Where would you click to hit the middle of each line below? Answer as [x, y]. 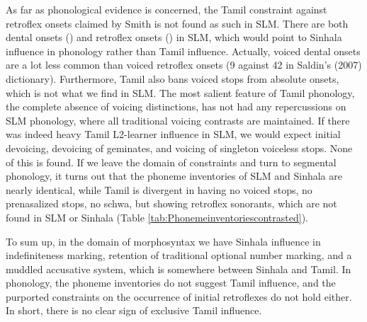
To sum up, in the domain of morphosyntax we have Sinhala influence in [163, 241]
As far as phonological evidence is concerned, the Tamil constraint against [166, 9]
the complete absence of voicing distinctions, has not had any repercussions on [176, 107]
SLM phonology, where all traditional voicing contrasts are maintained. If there [178, 120]
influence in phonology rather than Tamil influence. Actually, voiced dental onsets [183, 51]
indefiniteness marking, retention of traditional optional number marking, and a [179, 255]
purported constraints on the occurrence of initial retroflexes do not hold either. [179, 296]
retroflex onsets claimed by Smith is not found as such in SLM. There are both [177, 23]
